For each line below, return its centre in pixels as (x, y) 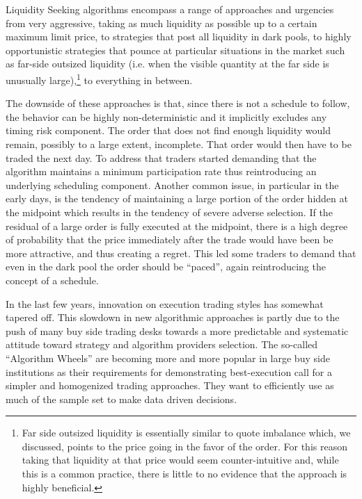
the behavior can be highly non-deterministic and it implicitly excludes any (166, 116)
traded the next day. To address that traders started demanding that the (161, 157)
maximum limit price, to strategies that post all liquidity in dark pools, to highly (179, 36)
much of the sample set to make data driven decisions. (121, 399)
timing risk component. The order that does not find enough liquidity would (168, 130)
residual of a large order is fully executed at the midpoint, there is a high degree (177, 226)
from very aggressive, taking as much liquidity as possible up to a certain (162, 23)
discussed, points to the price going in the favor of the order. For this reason (184, 446)
